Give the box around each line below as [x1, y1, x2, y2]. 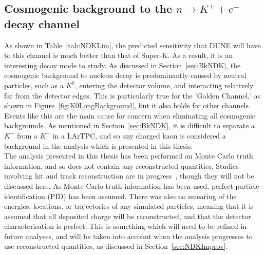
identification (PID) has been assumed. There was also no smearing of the [4, 190, 237, 201]
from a [16, 130, 38, 141]
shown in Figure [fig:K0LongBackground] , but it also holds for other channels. [4, 100, 251, 111]
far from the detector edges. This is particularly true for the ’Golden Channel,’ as [4, 90, 261, 101]
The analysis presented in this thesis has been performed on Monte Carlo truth [4, 150, 253, 161]
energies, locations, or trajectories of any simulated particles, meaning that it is [4, 201, 254, 211]
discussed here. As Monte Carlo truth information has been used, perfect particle [4, 180, 259, 191]
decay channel [4, 15, 80, 31]
